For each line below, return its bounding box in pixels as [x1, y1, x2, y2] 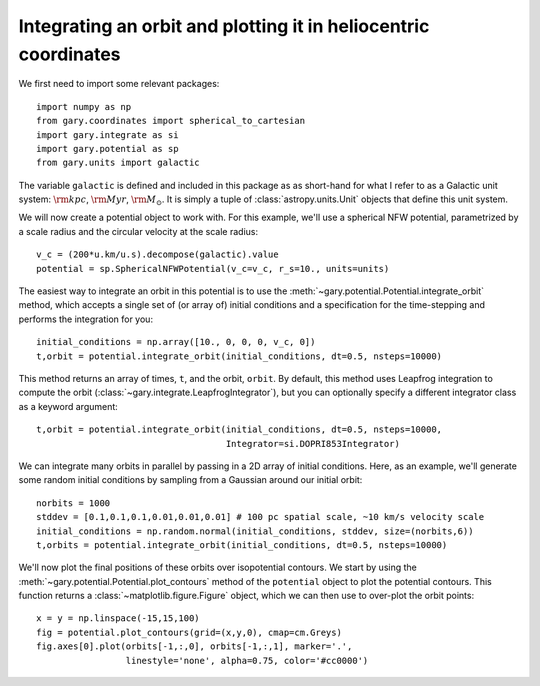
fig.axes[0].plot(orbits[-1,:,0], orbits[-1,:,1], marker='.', [36, 641, 353, 652]
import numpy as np [36, 101, 132, 112]
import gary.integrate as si [36, 129, 179, 140]
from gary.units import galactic [36, 157, 200, 169]
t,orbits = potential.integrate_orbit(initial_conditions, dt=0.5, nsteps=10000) [36, 539, 448, 550]
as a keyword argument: [18, 400, 119, 412]
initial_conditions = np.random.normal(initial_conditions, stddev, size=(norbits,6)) [36, 525, 474, 537]
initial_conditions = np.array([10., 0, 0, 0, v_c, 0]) [36, 336, 316, 348]
